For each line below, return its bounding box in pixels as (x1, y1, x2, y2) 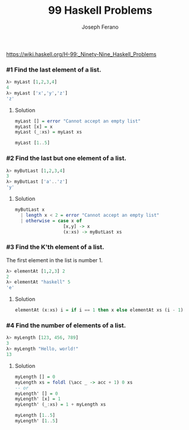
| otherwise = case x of (20, 217, 82, 224)
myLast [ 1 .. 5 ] (14, 140, 50, 146)
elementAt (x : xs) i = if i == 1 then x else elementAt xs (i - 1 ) (14, 307, 184, 314)
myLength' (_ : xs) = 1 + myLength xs (14, 401, 106, 408)
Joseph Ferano (81, 23, 119, 30)
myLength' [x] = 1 (14, 396, 61, 402)
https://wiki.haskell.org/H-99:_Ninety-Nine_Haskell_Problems (6, 50, 157, 57)
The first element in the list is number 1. (6, 256, 103, 263)
